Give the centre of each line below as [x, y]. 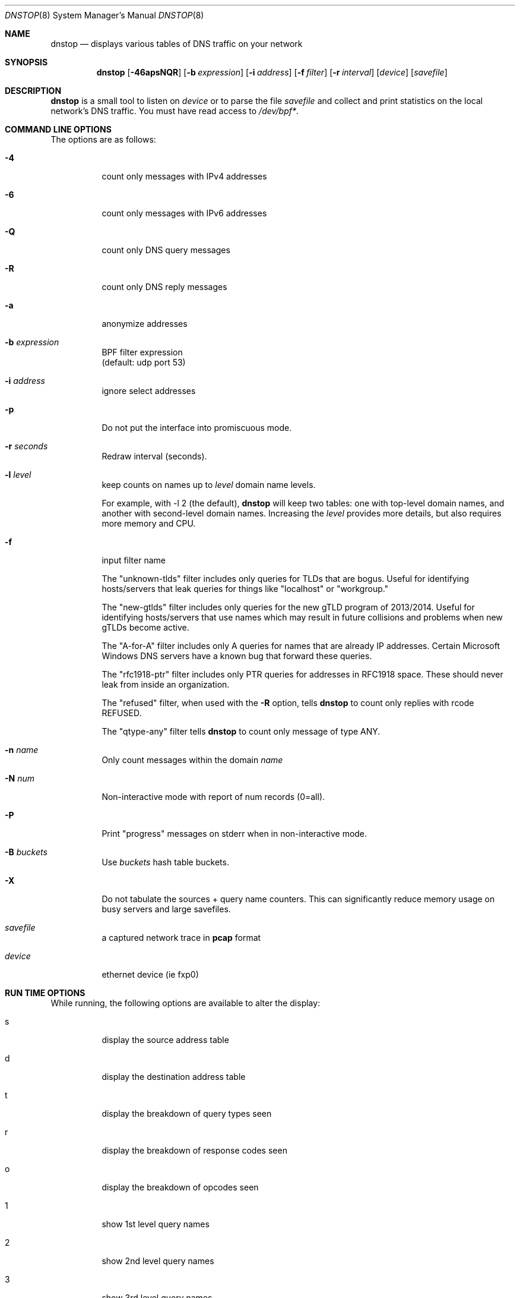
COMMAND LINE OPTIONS [58, 129]
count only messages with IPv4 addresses [184, 176]
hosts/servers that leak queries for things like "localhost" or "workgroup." [245, 589]
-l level [18, 475]
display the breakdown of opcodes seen [180, 1187]
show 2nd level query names [158, 1261]
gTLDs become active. [145, 627]
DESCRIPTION [33, 91]
